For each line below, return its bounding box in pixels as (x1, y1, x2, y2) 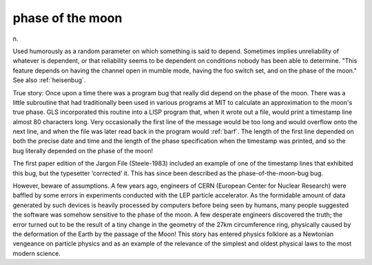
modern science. (12, 249, 61, 257)
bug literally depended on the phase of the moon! (12, 146, 154, 155)
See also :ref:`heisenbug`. (12, 76, 86, 84)
